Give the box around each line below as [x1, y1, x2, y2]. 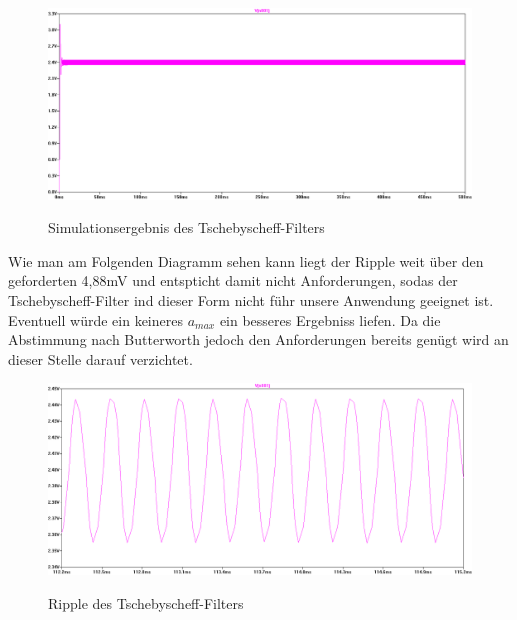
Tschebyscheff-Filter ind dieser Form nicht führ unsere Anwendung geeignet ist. [8, 290, 494, 311]
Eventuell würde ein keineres [8, 309, 183, 330]
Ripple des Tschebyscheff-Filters [48, 592, 244, 613]
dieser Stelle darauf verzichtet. [8, 348, 193, 369]
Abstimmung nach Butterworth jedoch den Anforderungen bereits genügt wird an [8, 329, 509, 350]
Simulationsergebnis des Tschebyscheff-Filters [48, 217, 325, 238]
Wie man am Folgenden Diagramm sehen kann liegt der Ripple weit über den [8, 250, 484, 271]
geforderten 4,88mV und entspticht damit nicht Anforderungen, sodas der [8, 270, 458, 291]
